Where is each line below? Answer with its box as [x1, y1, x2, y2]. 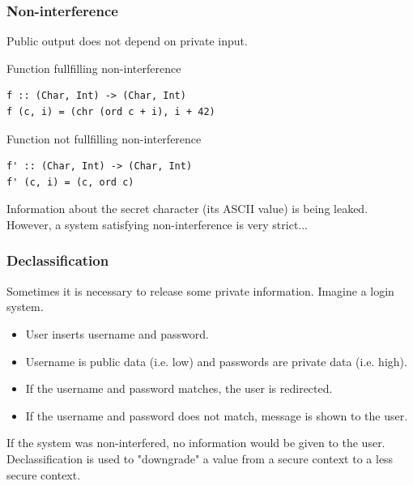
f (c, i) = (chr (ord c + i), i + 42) [6, 106, 215, 117]
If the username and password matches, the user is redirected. [25, 380, 333, 397]
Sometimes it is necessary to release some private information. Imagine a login [6, 282, 394, 299]
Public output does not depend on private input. [6, 32, 248, 49]
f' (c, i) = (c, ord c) [6, 176, 134, 188]
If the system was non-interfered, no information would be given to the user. [6, 434, 385, 451]
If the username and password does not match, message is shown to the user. [25, 407, 408, 424]
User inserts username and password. [25, 325, 209, 342]
